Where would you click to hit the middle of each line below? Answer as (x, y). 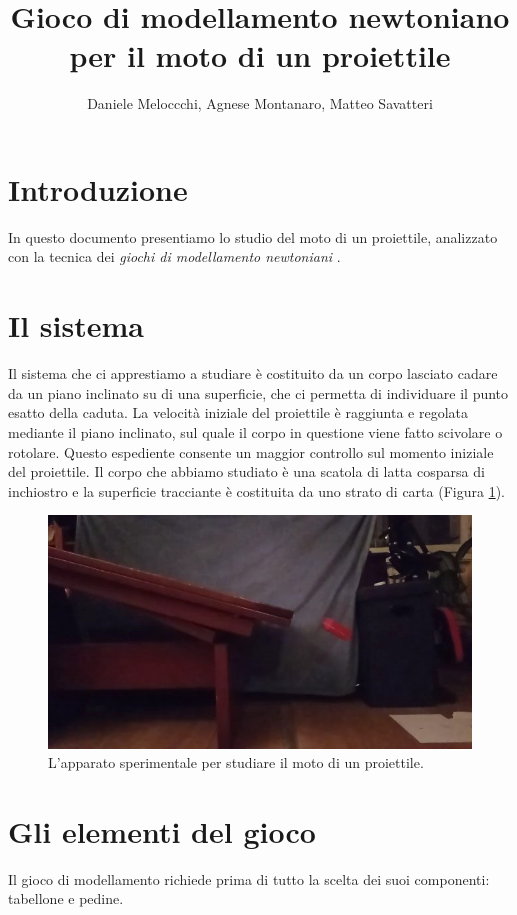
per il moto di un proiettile (260, 55)
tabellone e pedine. (66, 898)
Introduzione (98, 188)
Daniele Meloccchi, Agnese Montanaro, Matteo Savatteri (260, 103)
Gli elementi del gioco (162, 830)
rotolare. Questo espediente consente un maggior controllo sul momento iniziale (251, 451)
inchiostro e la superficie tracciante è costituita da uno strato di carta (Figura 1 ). (256, 490)
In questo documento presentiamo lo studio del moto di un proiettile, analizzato (253, 236)
